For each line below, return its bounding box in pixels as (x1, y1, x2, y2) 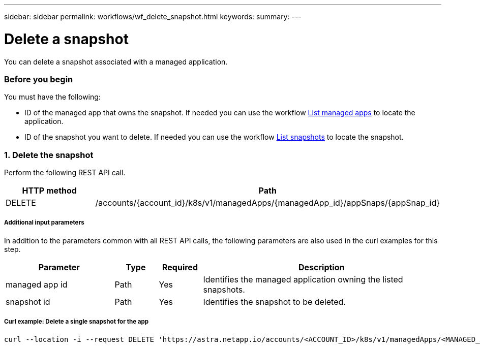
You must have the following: (4, 92, 101, 102)
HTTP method (22, 185, 77, 196)
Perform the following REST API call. (4, 168, 126, 177)
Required (162, 262, 198, 272)
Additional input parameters (4, 219, 84, 227)
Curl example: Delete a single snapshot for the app (4, 318, 149, 326)
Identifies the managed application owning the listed (203, 274, 403, 284)
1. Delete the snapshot (4, 149, 94, 160)
